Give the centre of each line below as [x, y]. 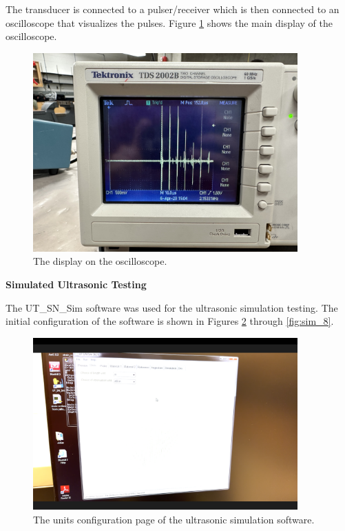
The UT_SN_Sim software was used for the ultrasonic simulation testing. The [172, 307]
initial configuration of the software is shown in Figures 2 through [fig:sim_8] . [170, 321]
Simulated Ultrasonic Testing [76, 284]
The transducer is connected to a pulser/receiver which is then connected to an [172, 9]
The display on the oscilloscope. [100, 261]
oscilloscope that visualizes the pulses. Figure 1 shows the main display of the [169, 22]
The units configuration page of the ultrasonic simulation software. [174, 519]
